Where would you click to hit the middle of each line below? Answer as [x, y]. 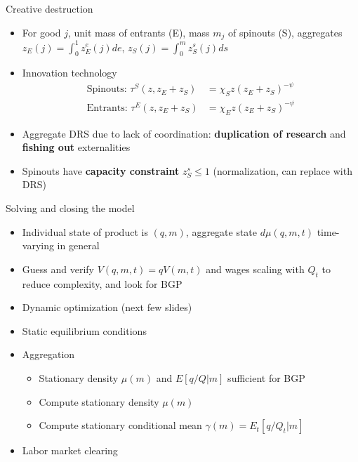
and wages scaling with [255, 269]
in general [78, 245]
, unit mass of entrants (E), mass [139, 32]
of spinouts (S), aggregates [285, 32]
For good [41, 32]
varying [38, 245]
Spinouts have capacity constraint [101, 170]
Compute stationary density [99, 401]
